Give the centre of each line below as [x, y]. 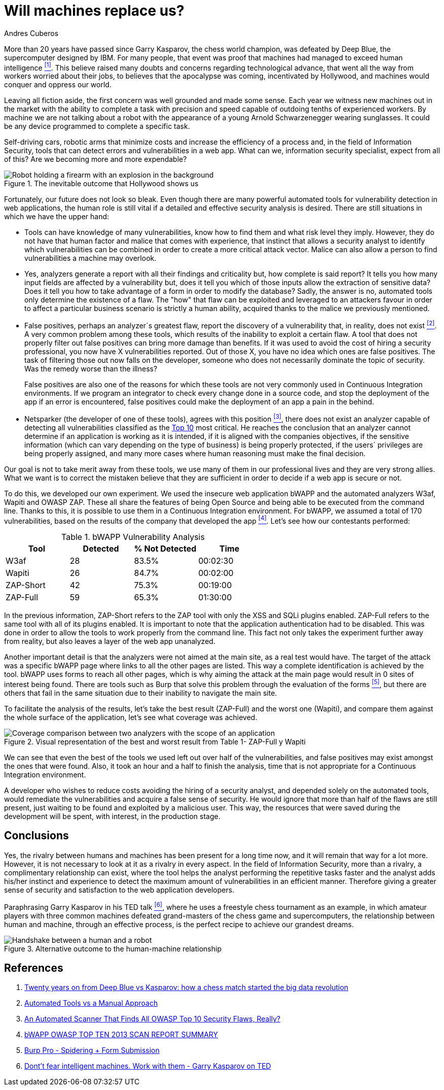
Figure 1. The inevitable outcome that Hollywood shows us [101, 184]
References [34, 968]
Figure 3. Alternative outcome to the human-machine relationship [113, 948]
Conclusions [36, 836]
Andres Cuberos [31, 33]
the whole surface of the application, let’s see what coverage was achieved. [131, 718]
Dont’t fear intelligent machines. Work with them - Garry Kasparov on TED [148, 1066]
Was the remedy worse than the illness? [91, 369]
